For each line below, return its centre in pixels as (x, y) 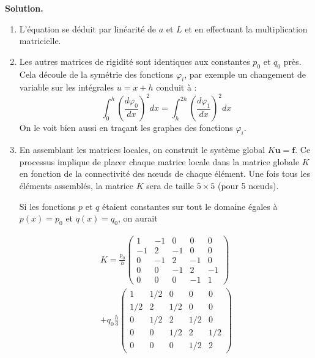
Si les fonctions (47, 206)
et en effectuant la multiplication (246, 28)
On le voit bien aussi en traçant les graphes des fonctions (126, 128)
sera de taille (170, 186)
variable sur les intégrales (67, 87)
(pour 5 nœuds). (248, 186)
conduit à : (176, 87)
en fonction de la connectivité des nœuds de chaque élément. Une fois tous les (165, 173)
